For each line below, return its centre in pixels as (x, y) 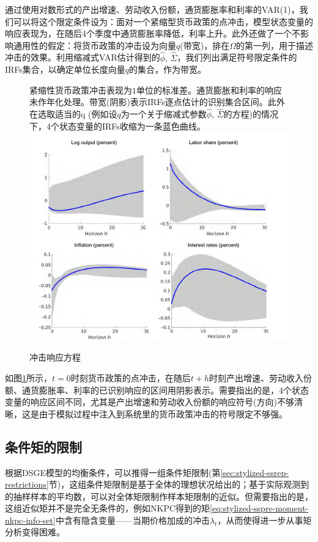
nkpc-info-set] (30, 520)
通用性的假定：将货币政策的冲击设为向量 (94, 45)
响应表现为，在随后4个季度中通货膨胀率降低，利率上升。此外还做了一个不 (153, 33)
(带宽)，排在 (205, 45)
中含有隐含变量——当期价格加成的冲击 (132, 520)
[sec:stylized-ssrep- (254, 472)
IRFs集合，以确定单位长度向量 (65, 69)
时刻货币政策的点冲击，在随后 (131, 377)
